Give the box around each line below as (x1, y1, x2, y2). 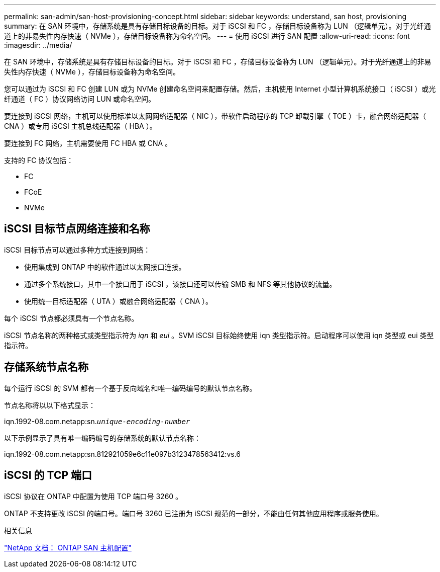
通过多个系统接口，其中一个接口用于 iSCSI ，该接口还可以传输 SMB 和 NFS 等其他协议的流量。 (24, 279, 337, 288)
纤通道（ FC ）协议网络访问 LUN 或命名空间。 (4, 95, 156, 103)
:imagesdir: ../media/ (4, 41, 72, 49)
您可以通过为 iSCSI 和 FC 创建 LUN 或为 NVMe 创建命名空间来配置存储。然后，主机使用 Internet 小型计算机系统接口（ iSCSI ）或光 (4, 85, 436, 93)
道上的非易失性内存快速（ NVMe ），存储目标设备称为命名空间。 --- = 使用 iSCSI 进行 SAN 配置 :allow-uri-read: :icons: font (4, 32, 410, 40)
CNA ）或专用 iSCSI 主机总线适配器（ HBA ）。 (4, 122, 157, 130)
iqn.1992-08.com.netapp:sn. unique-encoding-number (4, 417, 190, 426)
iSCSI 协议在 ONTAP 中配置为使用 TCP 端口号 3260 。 (4, 492, 183, 501)
